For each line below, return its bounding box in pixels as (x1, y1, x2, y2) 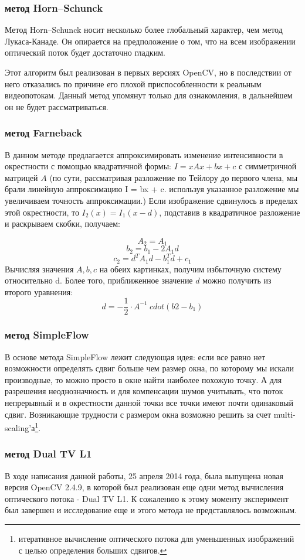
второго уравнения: (5, 285, 73, 298)
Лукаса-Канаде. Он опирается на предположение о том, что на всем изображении (5, 35, 296, 47)
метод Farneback (5, 125, 83, 140)
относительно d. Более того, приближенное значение (5, 274, 193, 286)
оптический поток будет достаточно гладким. (5, 46, 165, 59)
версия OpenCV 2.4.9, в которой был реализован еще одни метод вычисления (5, 481, 284, 493)
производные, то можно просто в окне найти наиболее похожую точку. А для (5, 373, 282, 385)
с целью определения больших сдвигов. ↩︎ (18, 544, 167, 556)
